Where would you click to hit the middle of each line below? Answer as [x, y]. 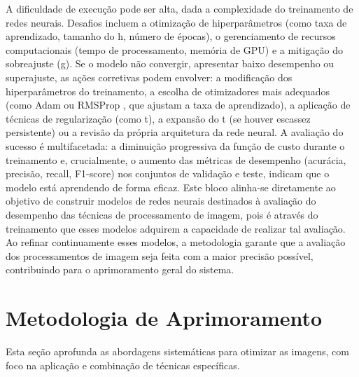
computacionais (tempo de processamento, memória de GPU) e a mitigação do [174, 49]
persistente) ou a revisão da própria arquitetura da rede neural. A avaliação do [175, 132]
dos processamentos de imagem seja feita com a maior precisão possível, [160, 255]
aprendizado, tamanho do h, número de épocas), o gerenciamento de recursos [171, 36]
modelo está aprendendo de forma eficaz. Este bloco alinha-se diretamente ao [171, 187]
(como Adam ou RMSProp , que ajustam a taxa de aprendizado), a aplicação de [178, 105]
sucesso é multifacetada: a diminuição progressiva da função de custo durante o [175, 145]
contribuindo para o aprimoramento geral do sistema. [120, 269]
